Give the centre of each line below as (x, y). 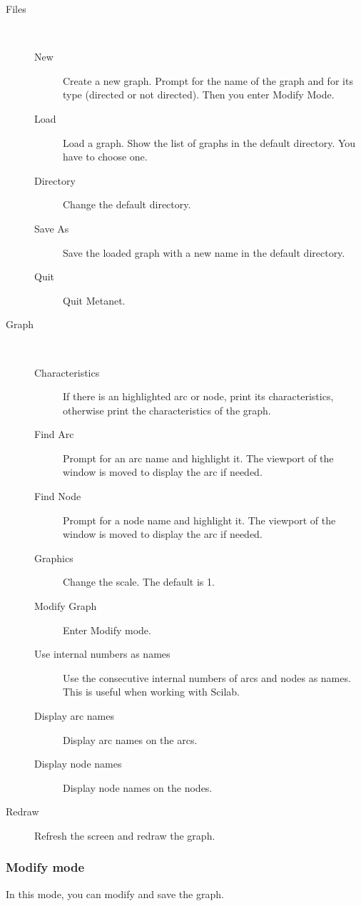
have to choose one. (105, 157)
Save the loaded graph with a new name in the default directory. (204, 252)
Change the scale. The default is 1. (139, 582)
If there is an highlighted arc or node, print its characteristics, (198, 396)
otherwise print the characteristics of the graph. (167, 410)
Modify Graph (66, 606)
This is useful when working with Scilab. (152, 692)
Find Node (58, 496)
